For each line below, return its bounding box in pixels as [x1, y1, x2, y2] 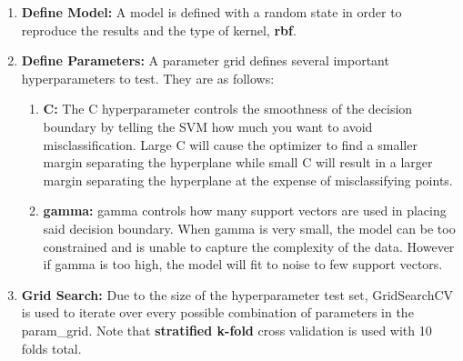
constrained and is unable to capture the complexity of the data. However [43, 236, 455, 256]
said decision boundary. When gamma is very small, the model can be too [43, 218, 456, 237]
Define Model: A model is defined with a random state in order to [21, 3, 402, 21]
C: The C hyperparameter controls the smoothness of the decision [43, 99, 413, 118]
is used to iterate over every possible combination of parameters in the [21, 303, 414, 322]
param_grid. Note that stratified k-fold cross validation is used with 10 [21, 320, 432, 339]
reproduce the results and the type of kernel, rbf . [21, 20, 297, 39]
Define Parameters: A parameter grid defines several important [21, 51, 389, 70]
